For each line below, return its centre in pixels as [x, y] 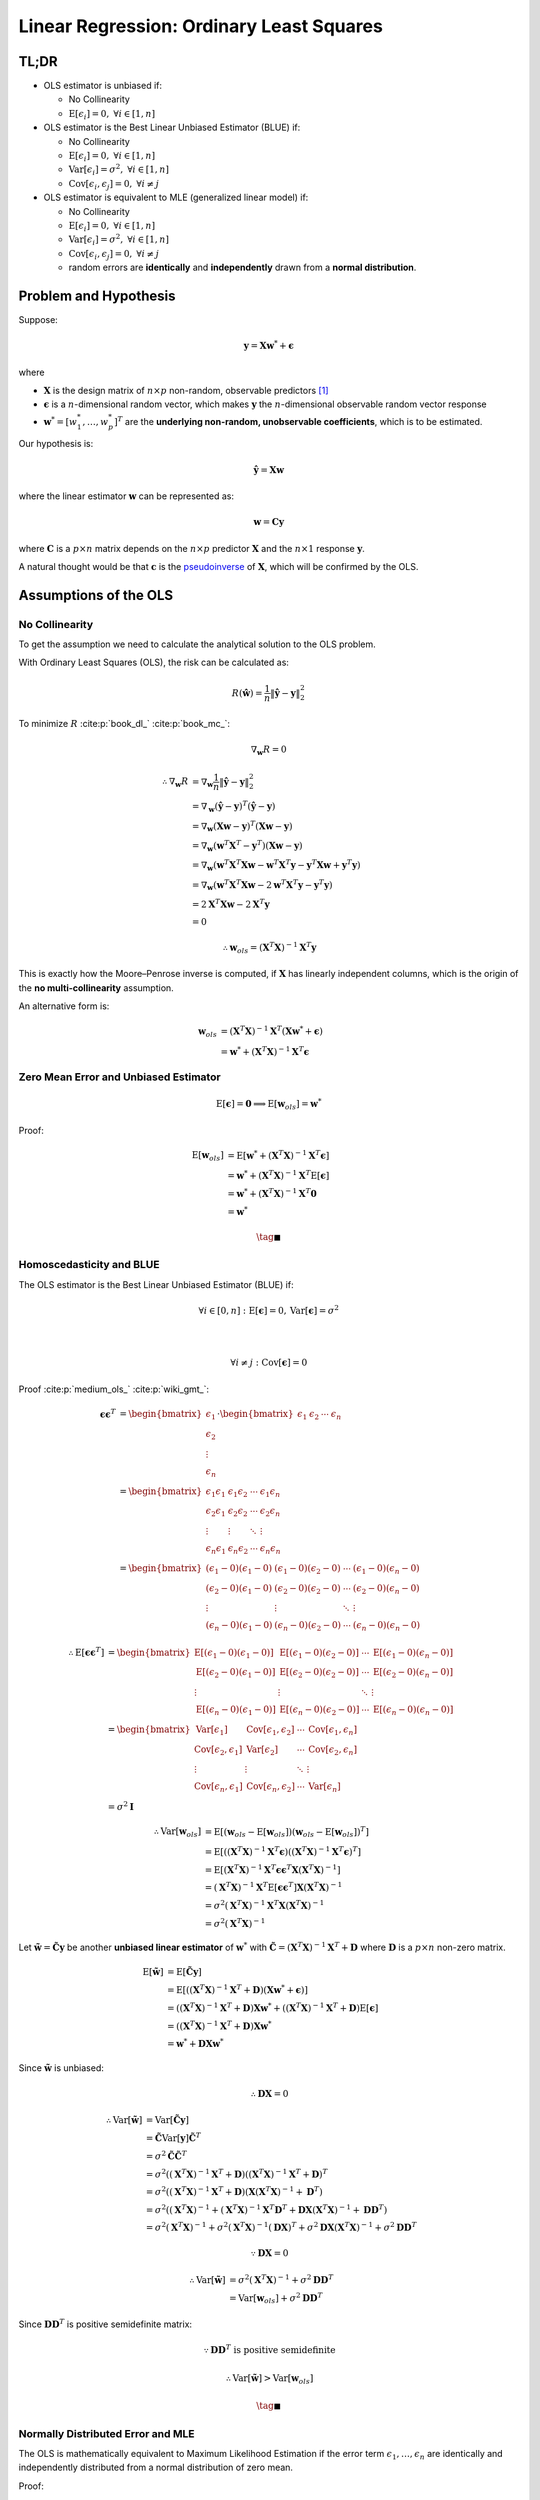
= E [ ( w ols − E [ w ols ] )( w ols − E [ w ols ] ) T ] [287, 1831]
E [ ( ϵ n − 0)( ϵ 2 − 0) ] [319, 1710]
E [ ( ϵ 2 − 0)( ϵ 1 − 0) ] [235, 1673]
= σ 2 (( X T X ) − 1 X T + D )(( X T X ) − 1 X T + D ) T [237, 2173]
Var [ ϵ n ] [324, 1788]
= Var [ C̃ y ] [167, 2120]
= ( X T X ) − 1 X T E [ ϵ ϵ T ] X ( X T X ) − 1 [273, 1886]
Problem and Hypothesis [97, 295]
